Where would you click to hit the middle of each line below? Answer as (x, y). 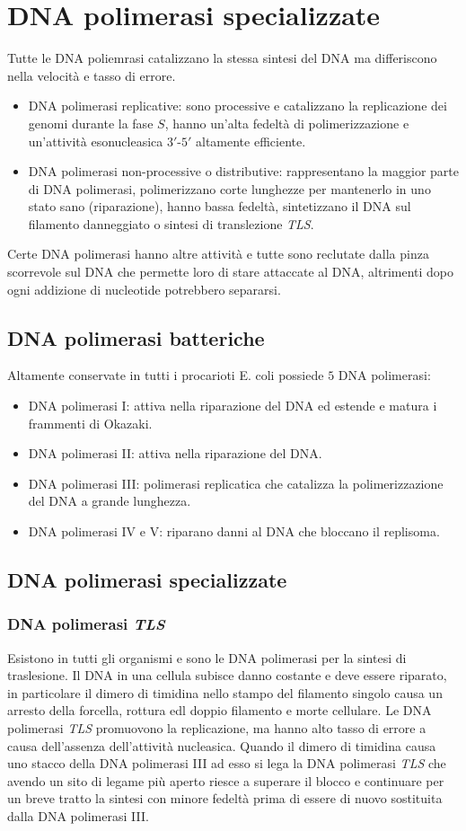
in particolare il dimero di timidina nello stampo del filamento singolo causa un (225, 692)
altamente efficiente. (251, 141)
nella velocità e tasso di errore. (92, 75)
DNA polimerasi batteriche (136, 337)
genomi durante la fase (91, 123)
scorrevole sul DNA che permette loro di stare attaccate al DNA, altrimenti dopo (231, 272)
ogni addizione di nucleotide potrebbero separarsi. (144, 289)
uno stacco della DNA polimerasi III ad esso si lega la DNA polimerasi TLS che (227, 763)
